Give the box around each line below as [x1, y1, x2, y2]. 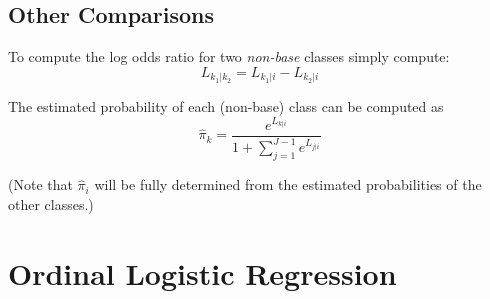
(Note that [8, 174, 73, 195]
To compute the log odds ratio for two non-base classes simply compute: [8, 46, 450, 67]
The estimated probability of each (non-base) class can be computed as [8, 96, 444, 117]
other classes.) [8, 193, 94, 214]
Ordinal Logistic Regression [8, 252, 397, 293]
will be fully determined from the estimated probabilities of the [94, 174, 482, 195]
